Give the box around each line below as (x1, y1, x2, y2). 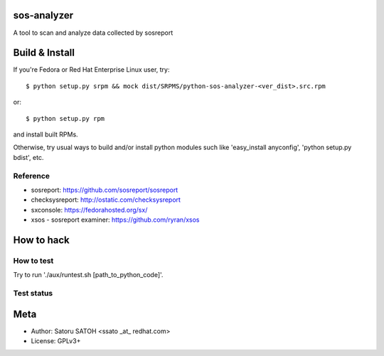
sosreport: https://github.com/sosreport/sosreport (31, 185, 178, 194)
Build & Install (13, 47, 75, 59)
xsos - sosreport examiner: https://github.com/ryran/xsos (31, 215, 200, 224)
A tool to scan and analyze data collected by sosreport (13, 28, 174, 37)
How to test (13, 256, 54, 266)
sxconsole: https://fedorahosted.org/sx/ (31, 205, 148, 214)
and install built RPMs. (13, 130, 78, 139)
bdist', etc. (13, 153, 44, 161)
